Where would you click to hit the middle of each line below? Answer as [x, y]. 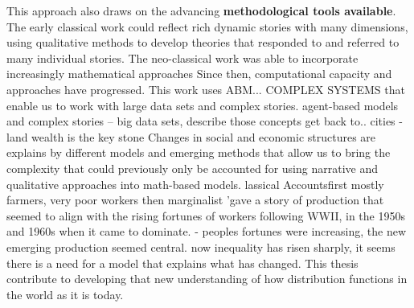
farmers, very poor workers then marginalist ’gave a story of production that [195, 200]
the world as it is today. [65, 294]
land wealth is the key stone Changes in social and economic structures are [191, 136]
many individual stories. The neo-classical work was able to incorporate [182, 57]
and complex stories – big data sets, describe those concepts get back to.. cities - [205, 121]
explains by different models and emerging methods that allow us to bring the [199, 152]
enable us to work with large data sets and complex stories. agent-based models [203, 105]
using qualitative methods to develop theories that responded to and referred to [203, 42]
